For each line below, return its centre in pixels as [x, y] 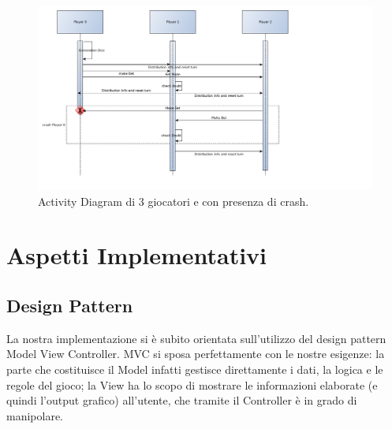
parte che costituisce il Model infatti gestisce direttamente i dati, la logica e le [195, 369]
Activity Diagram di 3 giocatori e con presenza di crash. [174, 201]
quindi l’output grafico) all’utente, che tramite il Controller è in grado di [182, 400]
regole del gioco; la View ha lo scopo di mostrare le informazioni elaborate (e [192, 384]
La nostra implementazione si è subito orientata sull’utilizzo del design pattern [196, 338]
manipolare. [35, 415]
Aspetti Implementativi [137, 255]
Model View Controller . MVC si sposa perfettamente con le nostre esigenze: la [196, 354]
